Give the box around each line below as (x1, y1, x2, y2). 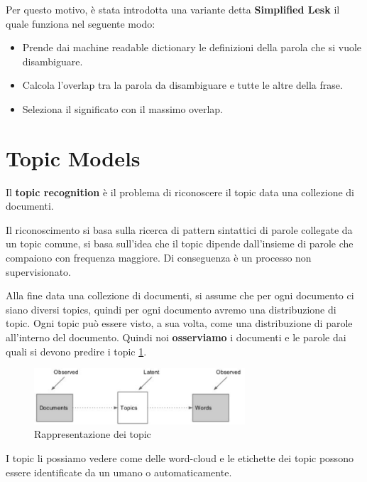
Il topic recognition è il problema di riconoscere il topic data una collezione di (6, 184, 354, 199)
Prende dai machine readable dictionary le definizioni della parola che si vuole (22, 40, 362, 55)
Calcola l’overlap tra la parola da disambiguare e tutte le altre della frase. (22, 77, 343, 92)
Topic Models (6, 143, 141, 172)
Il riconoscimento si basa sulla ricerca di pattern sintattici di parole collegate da (6, 222, 353, 237)
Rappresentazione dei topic (34, 427, 151, 441)
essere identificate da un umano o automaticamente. (6, 464, 232, 479)
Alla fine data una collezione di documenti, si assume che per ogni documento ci (6, 288, 354, 303)
